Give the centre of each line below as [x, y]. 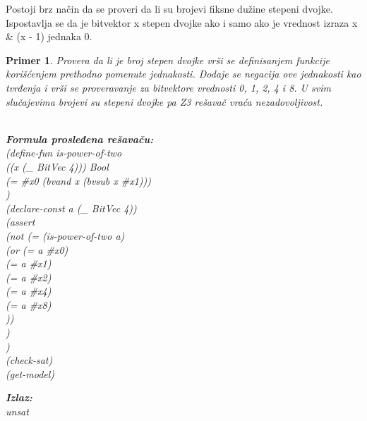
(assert [20, 222]
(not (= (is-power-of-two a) [65, 235]
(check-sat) [29, 360]
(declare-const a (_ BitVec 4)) [71, 208]
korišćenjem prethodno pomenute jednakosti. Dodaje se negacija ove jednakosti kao [183, 74]
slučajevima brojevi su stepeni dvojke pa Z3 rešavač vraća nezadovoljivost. [164, 101]
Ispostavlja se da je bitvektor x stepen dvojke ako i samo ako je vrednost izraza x [182, 22]
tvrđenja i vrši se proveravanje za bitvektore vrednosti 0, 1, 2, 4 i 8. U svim [168, 87]
